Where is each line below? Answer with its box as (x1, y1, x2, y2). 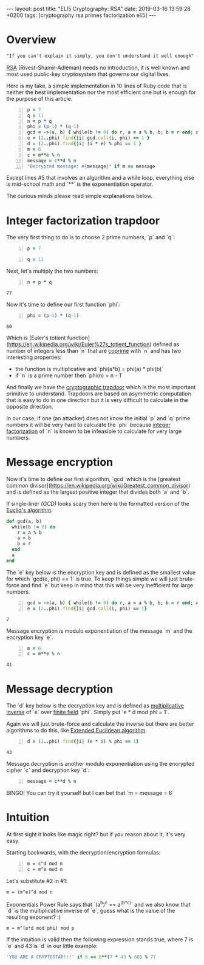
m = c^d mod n (27, 861, 63, 867)
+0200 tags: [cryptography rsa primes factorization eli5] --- (6, 12, 157, 19)
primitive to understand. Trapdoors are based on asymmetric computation (6, 390, 191, 397)
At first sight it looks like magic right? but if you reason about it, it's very (6, 830, 186, 837)
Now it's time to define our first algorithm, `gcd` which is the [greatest (6, 475, 181, 482)
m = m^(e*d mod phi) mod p (6, 926, 75, 932)
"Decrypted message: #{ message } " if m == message (27, 163, 155, 169)
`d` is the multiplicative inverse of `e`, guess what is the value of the (6, 907, 175, 915)
